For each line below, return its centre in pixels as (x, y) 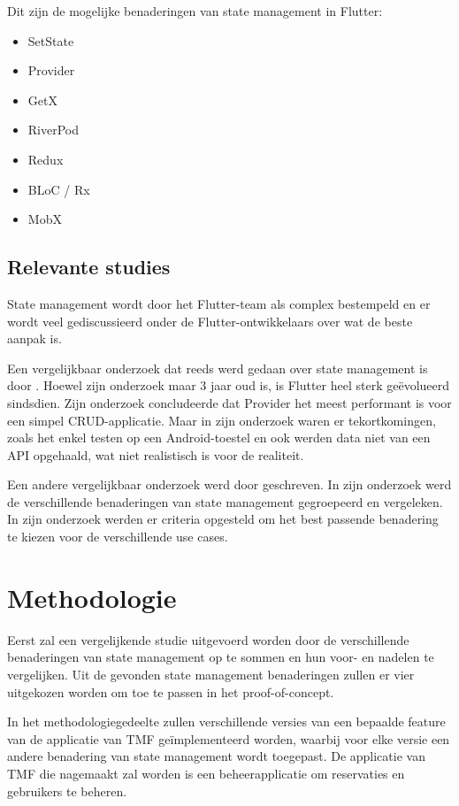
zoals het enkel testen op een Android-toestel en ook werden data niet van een (219, 438)
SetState (51, 40)
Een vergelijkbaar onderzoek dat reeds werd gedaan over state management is (218, 368)
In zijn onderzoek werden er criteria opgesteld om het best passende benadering (223, 519)
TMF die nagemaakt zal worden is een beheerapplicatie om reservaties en (206, 773)
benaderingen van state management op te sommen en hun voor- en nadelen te (221, 657)
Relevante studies (89, 267)
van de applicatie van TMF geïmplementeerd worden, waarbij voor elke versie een (229, 738)
